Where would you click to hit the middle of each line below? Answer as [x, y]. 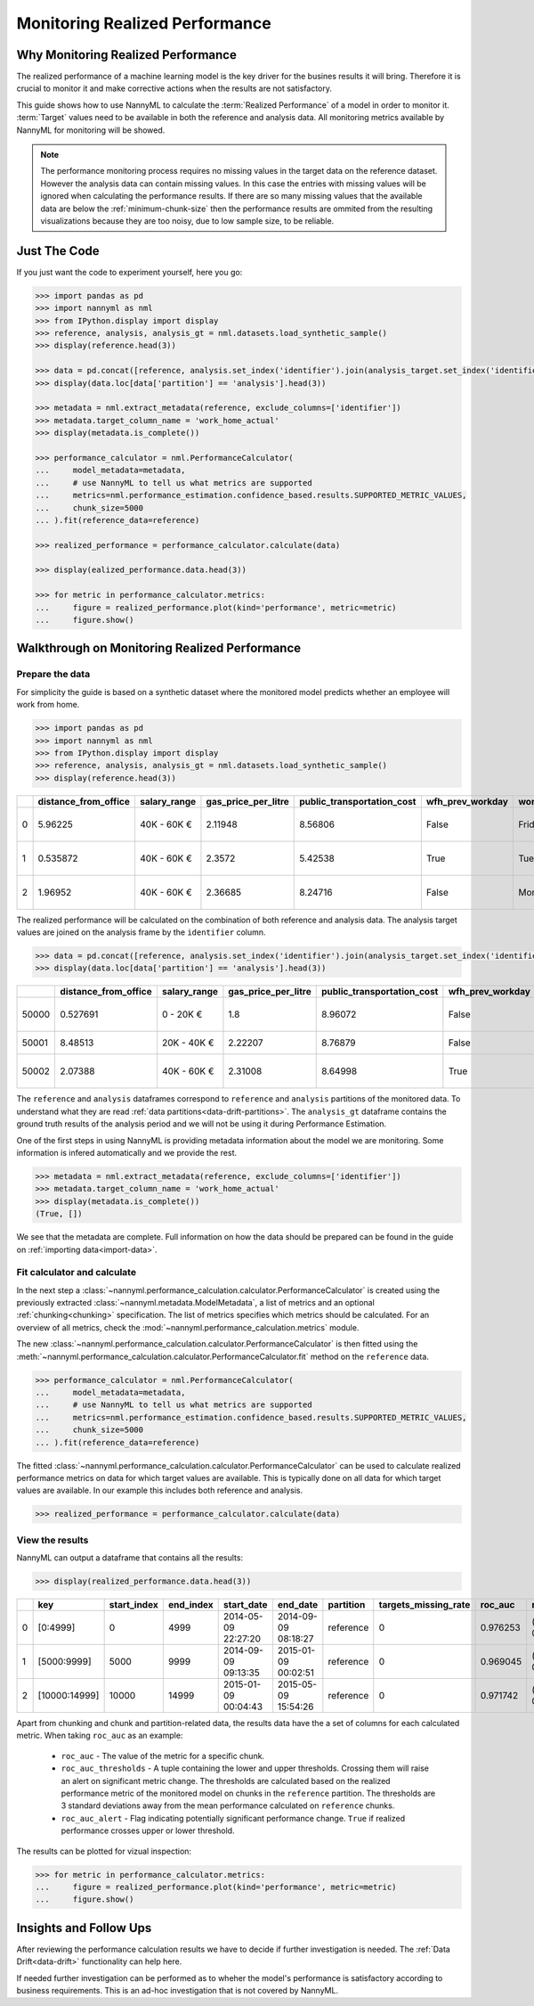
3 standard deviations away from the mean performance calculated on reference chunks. [228, 1805]
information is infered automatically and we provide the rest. [127, 1153]
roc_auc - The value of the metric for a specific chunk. [163, 1756]
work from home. [48, 705]
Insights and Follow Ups [84, 1928]
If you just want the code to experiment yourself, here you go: [129, 272]
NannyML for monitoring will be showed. [91, 130]
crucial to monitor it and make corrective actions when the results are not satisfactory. [174, 88]
